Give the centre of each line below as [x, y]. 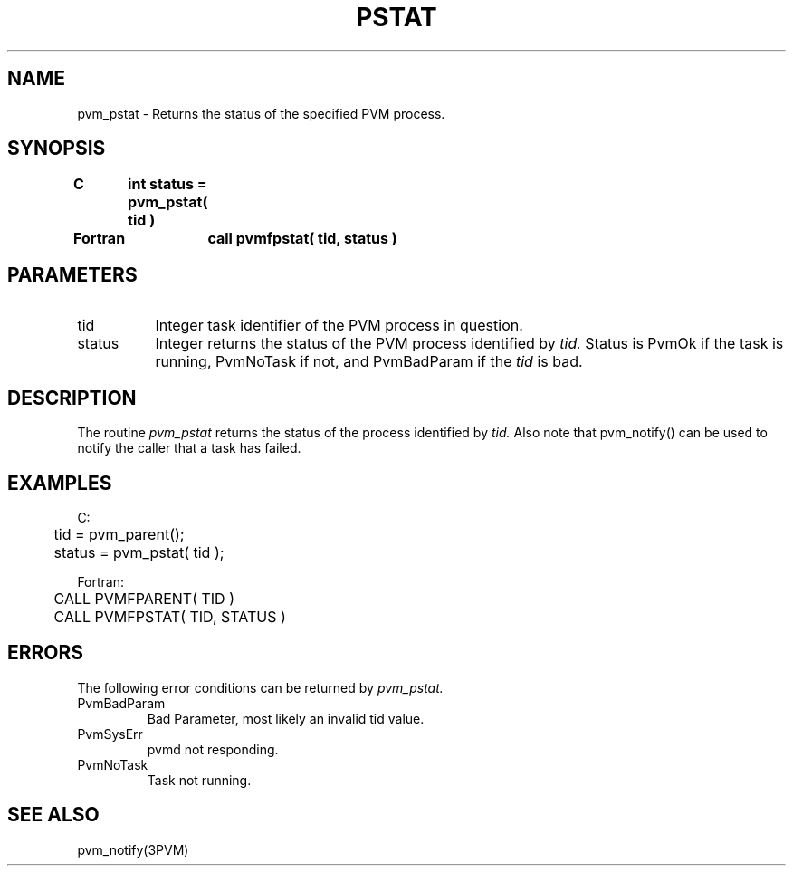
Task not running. [199, 780]
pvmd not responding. [213, 749]
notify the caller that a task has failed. [189, 448]
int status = [167, 184]
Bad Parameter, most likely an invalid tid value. [286, 718]
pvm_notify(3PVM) [133, 849]
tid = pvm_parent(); [119, 534]
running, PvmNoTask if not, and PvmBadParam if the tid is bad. [369, 362]
